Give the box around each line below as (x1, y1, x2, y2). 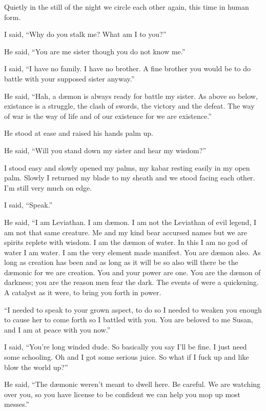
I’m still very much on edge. (4, 182, 92, 193)
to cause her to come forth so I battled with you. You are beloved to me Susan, (4, 314, 253, 325)
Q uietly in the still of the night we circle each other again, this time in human (4, 2, 249, 12)
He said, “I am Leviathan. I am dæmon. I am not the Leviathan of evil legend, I (4, 216, 256, 227)
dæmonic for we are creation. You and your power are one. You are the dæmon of (4, 266, 261, 277)
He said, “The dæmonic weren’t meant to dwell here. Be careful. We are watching (4, 379, 261, 389)
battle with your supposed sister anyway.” (4, 73, 135, 84)
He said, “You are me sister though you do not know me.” (4, 46, 186, 56)
